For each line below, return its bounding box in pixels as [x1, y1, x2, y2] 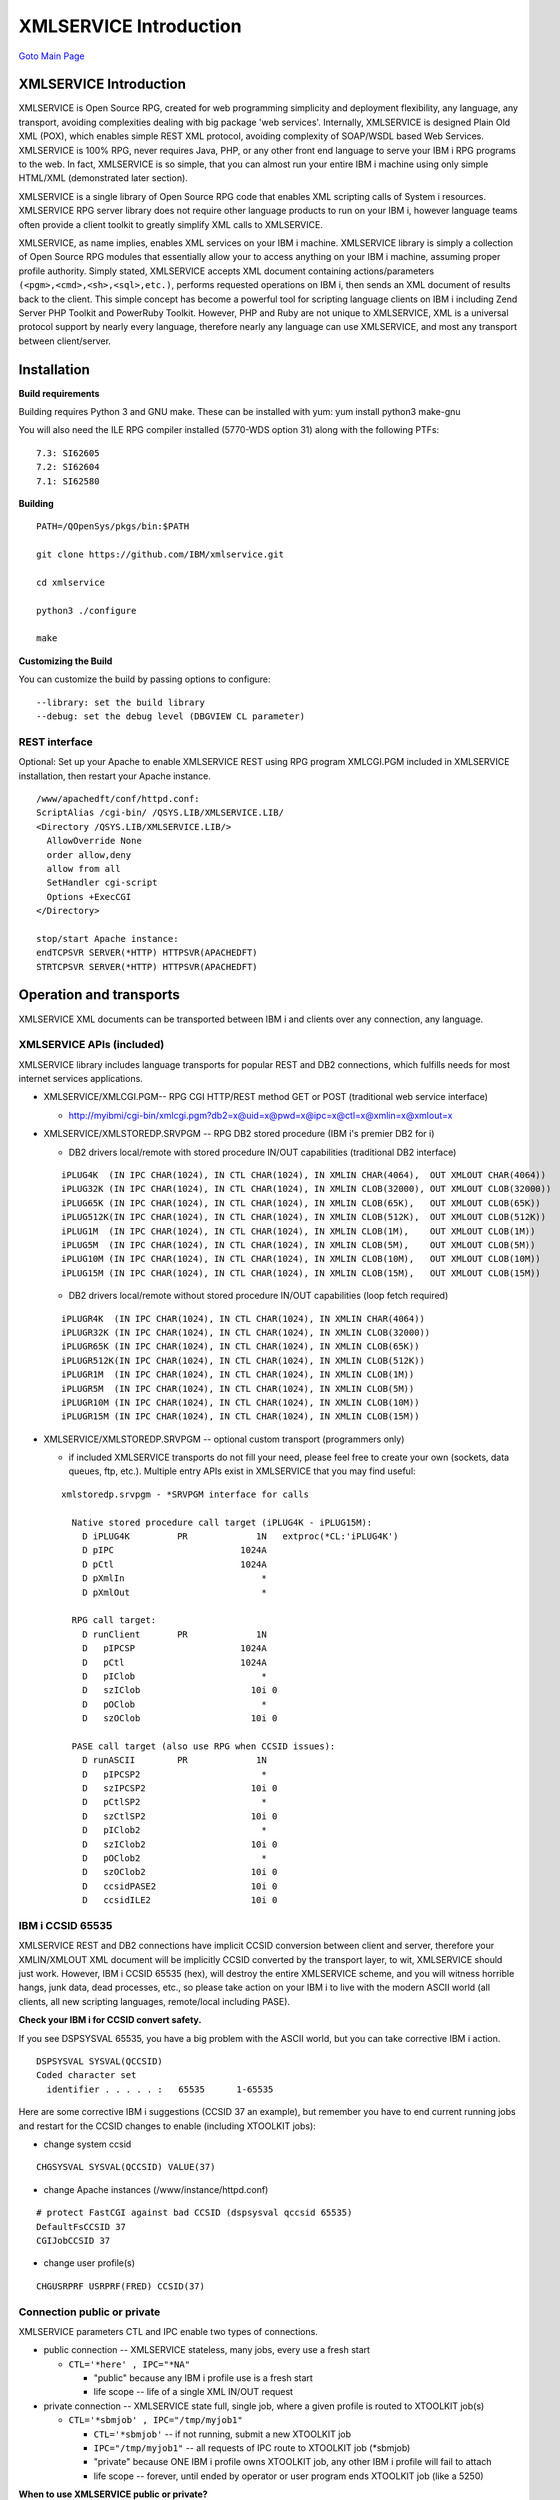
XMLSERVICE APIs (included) [18, 1038, 165, 1052]
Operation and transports [18, 986, 180, 1004]
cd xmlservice [36, 576, 105, 588]
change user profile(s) [43, 2257, 135, 2269]
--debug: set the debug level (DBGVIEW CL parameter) [36, 711, 305, 722]
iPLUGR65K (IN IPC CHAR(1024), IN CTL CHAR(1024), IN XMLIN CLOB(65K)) [61, 1341, 420, 1352]
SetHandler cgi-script [46, 877, 158, 889]
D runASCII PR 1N [81, 1755, 267, 1766]
